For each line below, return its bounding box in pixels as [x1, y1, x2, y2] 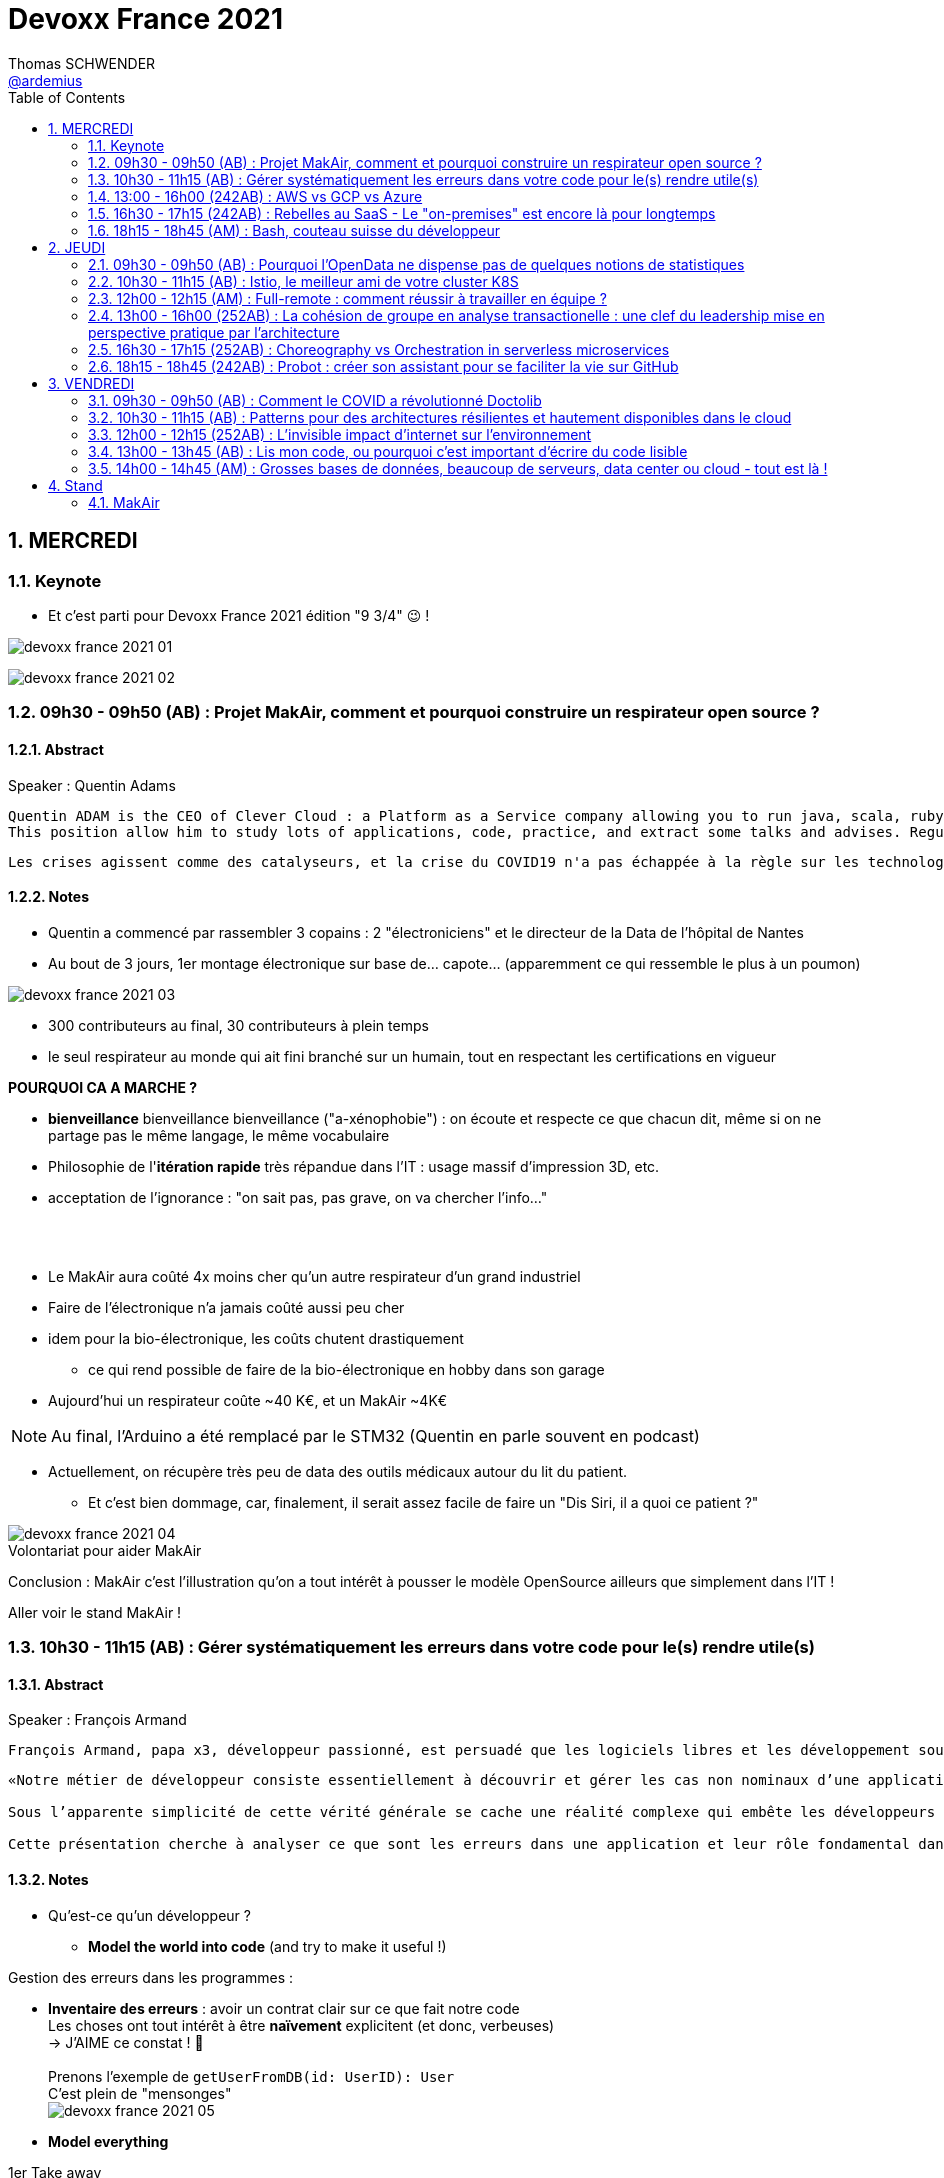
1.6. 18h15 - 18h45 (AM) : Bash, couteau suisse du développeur [88, 221, 501, 239]
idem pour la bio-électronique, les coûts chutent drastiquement [48, 1329, 464, 1347]
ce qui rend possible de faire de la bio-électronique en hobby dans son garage [88, 1360, 605, 1378]
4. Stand [48, 476, 103, 494]
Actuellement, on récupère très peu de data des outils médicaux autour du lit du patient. [48, 1462, 628, 1480]
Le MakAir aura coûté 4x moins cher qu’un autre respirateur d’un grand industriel [48, 1267, 581, 1285]
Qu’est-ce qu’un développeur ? [48, 1906, 251, 1924]
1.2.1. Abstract [8, 740, 104, 758]
